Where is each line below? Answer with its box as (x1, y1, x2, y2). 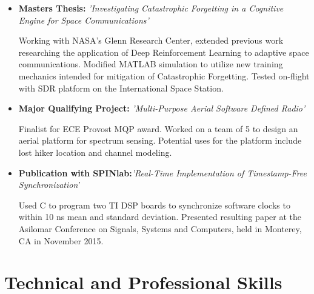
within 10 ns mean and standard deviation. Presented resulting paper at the (18, 210, 301, 223)
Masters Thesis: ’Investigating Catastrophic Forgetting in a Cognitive (18, 2, 284, 14)
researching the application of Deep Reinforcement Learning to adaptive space (18, 45, 309, 58)
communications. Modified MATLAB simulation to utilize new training (18, 58, 283, 70)
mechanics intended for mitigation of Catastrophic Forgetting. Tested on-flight (18, 69, 310, 82)
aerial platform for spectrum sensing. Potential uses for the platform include (18, 134, 302, 147)
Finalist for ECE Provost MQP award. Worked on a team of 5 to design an (18, 122, 298, 135)
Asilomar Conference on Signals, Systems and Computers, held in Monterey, (18, 222, 302, 235)
